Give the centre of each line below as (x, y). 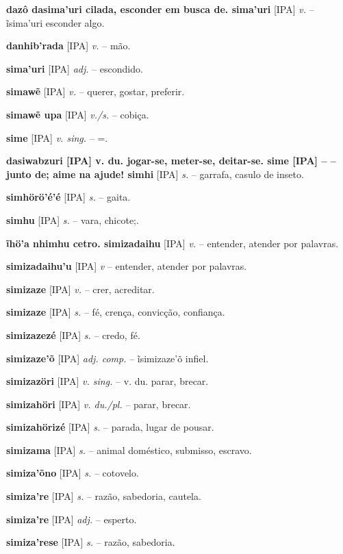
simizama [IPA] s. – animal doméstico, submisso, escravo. (129, 450)
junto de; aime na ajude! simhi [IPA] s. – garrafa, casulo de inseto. (155, 174)
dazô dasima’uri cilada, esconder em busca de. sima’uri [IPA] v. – (160, 9)
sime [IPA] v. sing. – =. (57, 137)
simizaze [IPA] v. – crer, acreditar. (80, 289)
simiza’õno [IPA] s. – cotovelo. (73, 473)
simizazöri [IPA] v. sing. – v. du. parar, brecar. (107, 381)
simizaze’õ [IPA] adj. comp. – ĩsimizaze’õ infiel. (107, 358)
